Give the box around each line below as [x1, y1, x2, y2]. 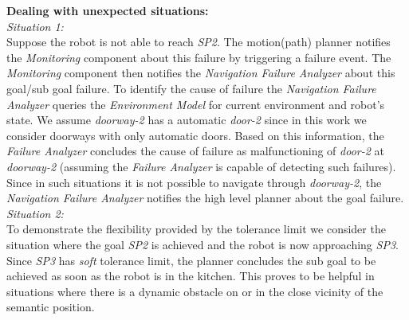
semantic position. [6, 299, 95, 315]
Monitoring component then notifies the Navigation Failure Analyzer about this [6, 64, 395, 81]
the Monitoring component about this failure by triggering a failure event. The [6, 49, 391, 65]
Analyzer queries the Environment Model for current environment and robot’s [6, 96, 385, 112]
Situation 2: [6, 205, 64, 221]
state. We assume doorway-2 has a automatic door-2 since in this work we [6, 111, 367, 128]
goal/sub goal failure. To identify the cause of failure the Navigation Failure [6, 80, 376, 96]
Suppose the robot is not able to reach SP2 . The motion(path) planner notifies [6, 33, 391, 50]
